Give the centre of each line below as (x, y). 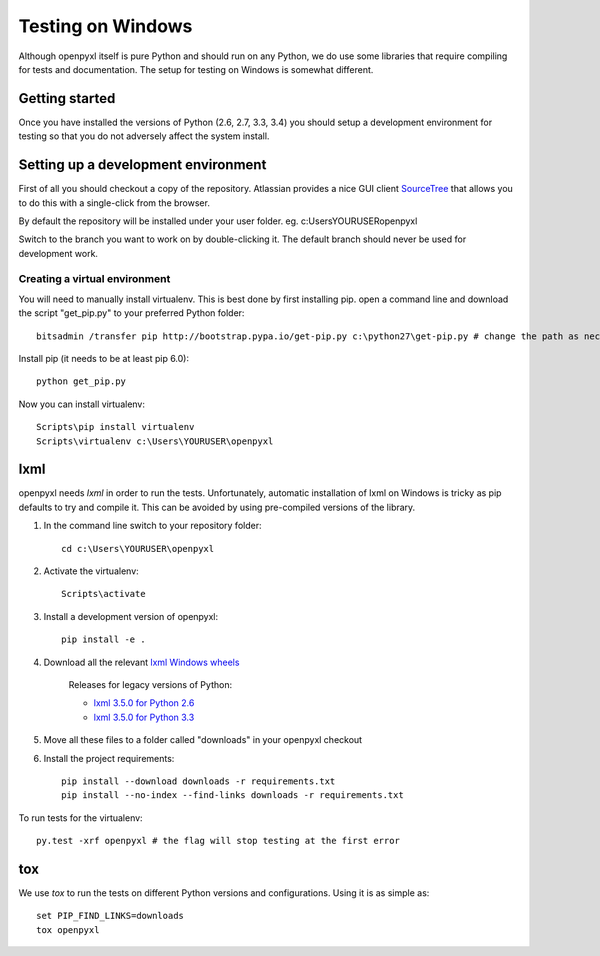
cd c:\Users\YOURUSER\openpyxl (138, 548)
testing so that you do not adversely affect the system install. (144, 136)
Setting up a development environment (142, 165)
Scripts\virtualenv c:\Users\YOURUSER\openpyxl (155, 441)
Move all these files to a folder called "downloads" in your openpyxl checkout (203, 740)
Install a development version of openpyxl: (131, 616)
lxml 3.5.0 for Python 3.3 (144, 717)
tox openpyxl (68, 929)
